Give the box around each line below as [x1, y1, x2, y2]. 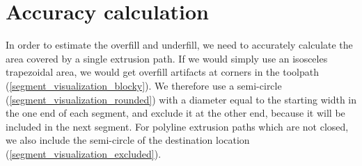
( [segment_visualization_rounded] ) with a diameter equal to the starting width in [6, 92, 357, 106]
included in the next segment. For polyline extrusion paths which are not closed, [6, 119, 349, 133]
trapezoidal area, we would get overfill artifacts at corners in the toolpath [6, 65, 319, 79]
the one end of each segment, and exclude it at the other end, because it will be [6, 106, 345, 120]
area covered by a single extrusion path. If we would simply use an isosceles [6, 51, 328, 65]
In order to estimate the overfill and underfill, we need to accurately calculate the [6, 38, 353, 52]
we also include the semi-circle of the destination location [6, 133, 250, 147]
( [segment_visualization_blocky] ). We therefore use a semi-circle [6, 78, 282, 92]
